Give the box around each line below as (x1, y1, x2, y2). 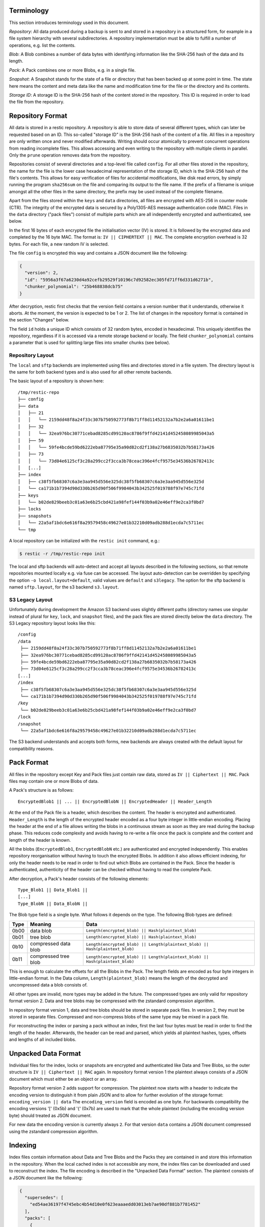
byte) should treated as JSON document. (9, 1112, 92, 1119)
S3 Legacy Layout (9, 596, 53, 603)
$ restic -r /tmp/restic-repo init (19, 551, 105, 557)
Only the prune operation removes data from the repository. (9, 152, 131, 158)
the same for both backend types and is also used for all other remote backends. (9, 369, 173, 375)
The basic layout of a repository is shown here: (9, 378, 104, 384)
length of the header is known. (9, 837, 71, 843)
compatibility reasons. (9, 746, 54, 751)
